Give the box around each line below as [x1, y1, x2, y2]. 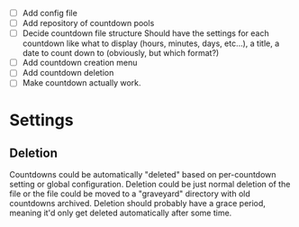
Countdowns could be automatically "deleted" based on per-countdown [9, 169, 276, 180]
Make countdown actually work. [22, 77, 141, 88]
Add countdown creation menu [22, 58, 138, 68]
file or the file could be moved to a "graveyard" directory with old [9, 188, 250, 199]
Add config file [22, 8, 78, 18]
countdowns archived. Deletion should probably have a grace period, [9, 198, 266, 209]
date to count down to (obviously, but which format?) [22, 48, 220, 59]
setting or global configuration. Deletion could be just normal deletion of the [9, 179, 291, 190]
